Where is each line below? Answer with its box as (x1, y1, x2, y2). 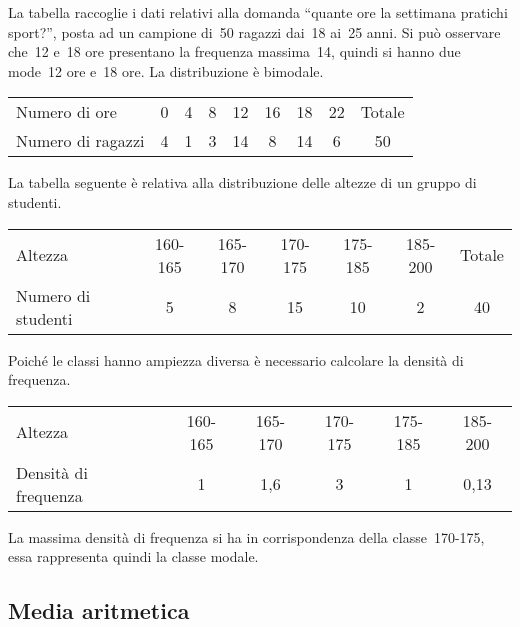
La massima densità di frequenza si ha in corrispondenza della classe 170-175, (8, 526, 485, 547)
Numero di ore (16, 100, 117, 124)
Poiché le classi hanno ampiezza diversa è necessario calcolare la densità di (8, 349, 464, 370)
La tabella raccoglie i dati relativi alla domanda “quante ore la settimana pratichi (8, 2, 508, 22)
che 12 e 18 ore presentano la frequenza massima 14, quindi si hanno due (8, 41, 461, 62)
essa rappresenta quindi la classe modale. (8, 546, 259, 567)
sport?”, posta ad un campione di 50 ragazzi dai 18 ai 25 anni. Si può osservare (8, 21, 501, 42)
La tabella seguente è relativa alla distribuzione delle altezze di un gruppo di (8, 172, 477, 193)
